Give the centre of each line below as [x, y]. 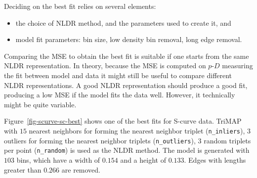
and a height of [143, 159]
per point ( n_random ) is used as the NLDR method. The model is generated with [127, 150]
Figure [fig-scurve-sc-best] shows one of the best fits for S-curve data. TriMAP [123, 121]
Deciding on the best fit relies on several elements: [80, 6]
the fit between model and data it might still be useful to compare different [118, 75]
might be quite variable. [40, 104]
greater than [23, 169]
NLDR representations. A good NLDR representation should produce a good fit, [126, 85]
